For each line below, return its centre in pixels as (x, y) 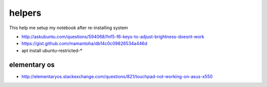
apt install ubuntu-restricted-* (52, 50)
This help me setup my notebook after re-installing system (68, 28)
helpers (25, 13)
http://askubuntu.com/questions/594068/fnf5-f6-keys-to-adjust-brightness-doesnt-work (113, 37)
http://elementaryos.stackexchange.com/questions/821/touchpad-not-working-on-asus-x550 (117, 76)
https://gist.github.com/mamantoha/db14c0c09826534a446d (85, 43)
